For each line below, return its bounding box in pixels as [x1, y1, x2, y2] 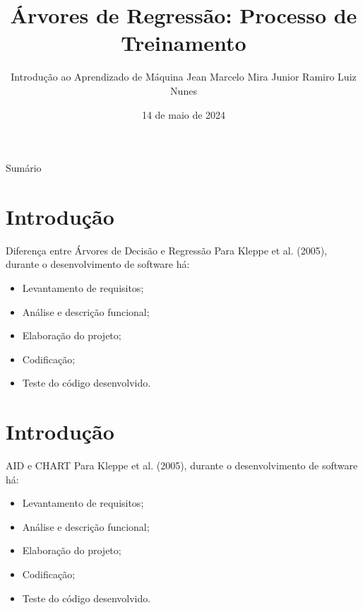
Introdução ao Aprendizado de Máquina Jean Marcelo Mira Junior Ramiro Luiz [11, 69, 357, 84]
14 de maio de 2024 [141, 107, 226, 122]
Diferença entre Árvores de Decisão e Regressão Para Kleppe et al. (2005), [6, 242, 328, 257]
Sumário [6, 160, 42, 175]
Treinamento [121, 28, 246, 57]
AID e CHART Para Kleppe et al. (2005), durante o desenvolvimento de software [6, 458, 358, 473]
